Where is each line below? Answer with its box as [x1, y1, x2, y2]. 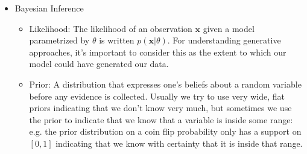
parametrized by [29, 34, 90, 47]
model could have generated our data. [29, 57, 169, 70]
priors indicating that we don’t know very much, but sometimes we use [29, 101, 292, 114]
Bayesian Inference [14, 2, 84, 14]
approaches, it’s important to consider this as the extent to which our [29, 45, 286, 58]
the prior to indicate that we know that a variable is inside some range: [29, 113, 293, 126]
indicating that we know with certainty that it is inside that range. [55, 136, 303, 149]
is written [99, 34, 135, 47]
